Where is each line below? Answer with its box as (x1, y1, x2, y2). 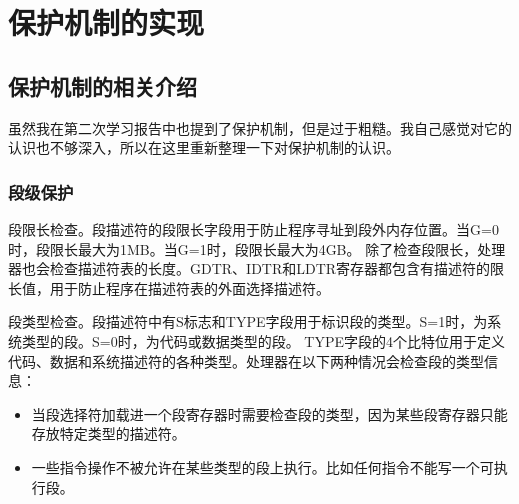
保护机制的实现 (8, 2, 205, 43)
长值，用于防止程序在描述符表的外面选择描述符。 (8, 277, 330, 298)
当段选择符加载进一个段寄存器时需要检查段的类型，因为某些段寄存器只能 (31, 403, 508, 424)
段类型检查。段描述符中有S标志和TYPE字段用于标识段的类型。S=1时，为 (8, 311, 488, 332)
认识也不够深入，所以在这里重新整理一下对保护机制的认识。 (8, 137, 400, 158)
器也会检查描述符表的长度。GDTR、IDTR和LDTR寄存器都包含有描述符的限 (8, 258, 505, 279)
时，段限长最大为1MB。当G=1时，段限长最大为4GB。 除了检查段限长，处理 (8, 238, 506, 259)
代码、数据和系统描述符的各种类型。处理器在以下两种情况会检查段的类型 (8, 350, 484, 371)
